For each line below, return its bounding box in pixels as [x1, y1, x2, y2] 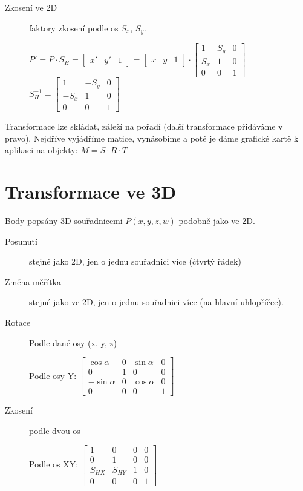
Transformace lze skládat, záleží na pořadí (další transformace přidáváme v [5, 120, 283, 133]
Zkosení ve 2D [5, 1, 57, 13]
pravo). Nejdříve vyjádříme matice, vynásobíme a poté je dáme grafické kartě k [5, 131, 299, 144]
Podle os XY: [29, 458, 79, 470]
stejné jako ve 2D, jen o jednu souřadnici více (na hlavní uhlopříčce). [29, 295, 284, 308]
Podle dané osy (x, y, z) [29, 336, 117, 349]
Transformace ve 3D [5, 179, 177, 204]
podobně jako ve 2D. [178, 214, 255, 226]
